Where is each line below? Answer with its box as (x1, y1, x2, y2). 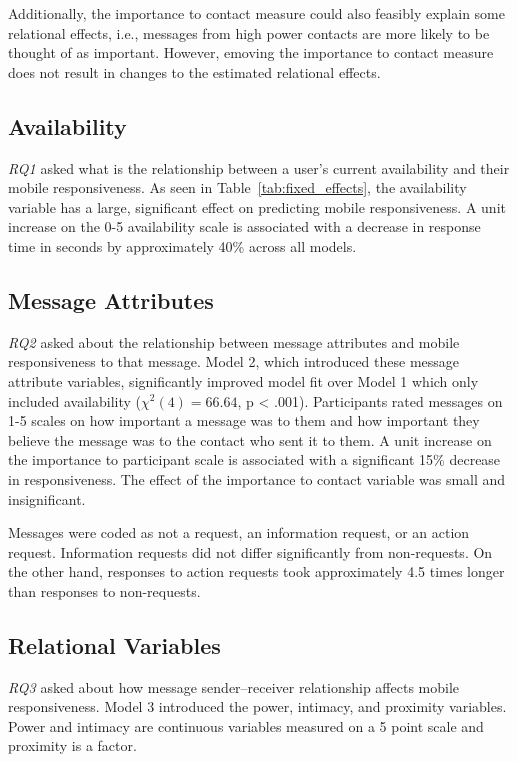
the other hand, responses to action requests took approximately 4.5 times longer (8, 561, 505, 582)
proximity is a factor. (8, 735, 137, 756)
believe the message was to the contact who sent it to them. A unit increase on (8, 429, 492, 450)
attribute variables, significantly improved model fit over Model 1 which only (8, 370, 479, 391)
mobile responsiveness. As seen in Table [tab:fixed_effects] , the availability (8, 177, 467, 198)
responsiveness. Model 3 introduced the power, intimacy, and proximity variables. (8, 696, 507, 717)
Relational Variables (8, 629, 221, 660)
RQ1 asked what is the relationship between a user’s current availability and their (8, 157, 510, 178)
